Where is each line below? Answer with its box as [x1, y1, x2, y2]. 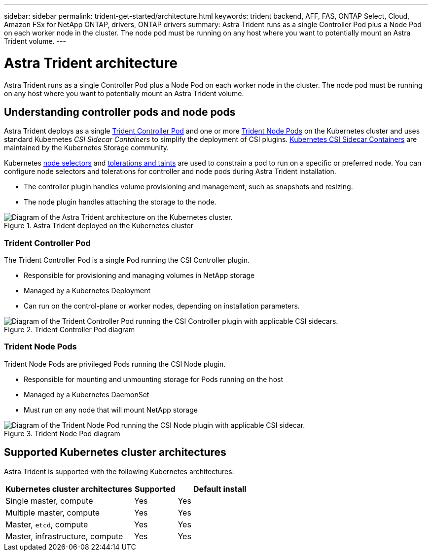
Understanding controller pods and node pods [4, 105, 236, 118]
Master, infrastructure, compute [5, 531, 123, 541]
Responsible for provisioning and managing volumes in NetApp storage [24, 271, 255, 280]
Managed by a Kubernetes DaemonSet [24, 390, 149, 399]
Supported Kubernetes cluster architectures [4, 446, 226, 459]
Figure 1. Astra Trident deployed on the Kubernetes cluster [4, 221, 193, 230]
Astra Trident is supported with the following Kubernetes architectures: [4, 467, 234, 476]
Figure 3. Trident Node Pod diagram [4, 429, 120, 438]
